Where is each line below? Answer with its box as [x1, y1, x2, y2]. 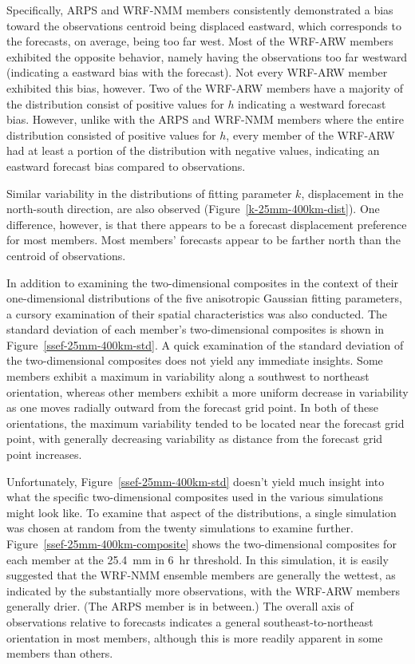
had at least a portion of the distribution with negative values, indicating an [6, 142, 380, 159]
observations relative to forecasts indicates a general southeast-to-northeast [6, 613, 373, 630]
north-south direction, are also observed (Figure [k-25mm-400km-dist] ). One [6, 200, 380, 217]
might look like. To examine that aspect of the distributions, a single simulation [6, 504, 397, 520]
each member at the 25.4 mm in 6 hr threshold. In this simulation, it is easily [6, 551, 389, 567]
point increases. [6, 446, 82, 463]
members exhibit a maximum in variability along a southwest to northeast [6, 368, 370, 385]
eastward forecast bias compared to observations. [6, 157, 246, 174]
